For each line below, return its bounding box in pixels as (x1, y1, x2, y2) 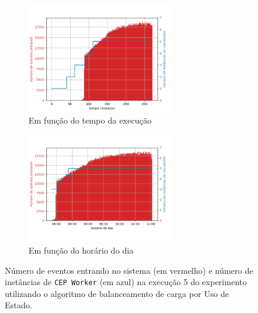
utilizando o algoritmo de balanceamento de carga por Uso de (5, 287, 229, 299)
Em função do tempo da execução (29, 114, 152, 127)
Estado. (5, 299, 33, 311)
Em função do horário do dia (29, 244, 134, 256)
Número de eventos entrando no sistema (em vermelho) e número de (5, 264, 253, 276)
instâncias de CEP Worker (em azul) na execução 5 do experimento (5, 276, 247, 288)
